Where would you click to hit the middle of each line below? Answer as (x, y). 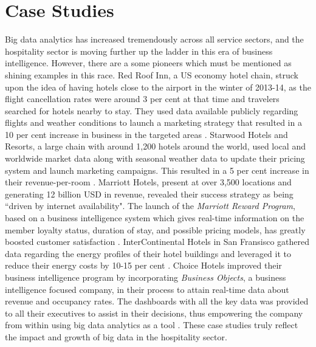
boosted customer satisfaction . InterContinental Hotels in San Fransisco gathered (157, 242)
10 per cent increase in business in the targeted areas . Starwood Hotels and (146, 134)
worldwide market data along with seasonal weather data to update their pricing (155, 158)
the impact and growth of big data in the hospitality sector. (116, 336)
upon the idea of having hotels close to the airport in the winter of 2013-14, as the (158, 87)
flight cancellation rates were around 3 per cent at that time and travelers (142, 99)
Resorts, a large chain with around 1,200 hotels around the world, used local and (155, 146)
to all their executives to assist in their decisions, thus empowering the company (154, 313)
